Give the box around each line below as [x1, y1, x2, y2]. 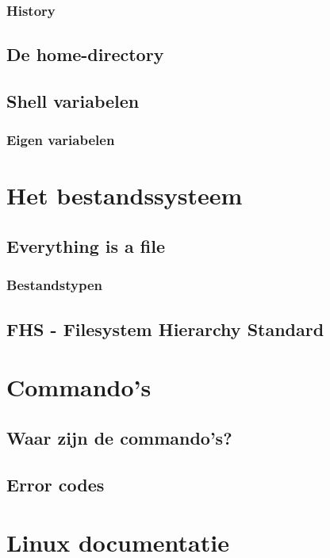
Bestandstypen [6, 275, 102, 295]
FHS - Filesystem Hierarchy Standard [6, 316, 324, 341]
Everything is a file [6, 234, 166, 258]
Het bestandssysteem [6, 179, 243, 212]
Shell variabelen [6, 89, 140, 113]
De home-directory [6, 42, 164, 67]
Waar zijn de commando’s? [6, 425, 232, 449]
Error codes [6, 472, 105, 496]
